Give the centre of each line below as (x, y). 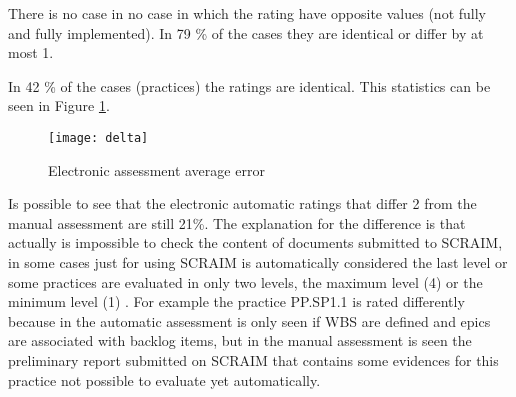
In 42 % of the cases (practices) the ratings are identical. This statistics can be (249, 85)
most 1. (31, 52)
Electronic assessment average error (156, 169)
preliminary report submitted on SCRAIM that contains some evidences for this (253, 359)
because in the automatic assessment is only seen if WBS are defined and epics (249, 320)
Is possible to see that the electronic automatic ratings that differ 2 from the (242, 203)
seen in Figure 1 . (59, 105)
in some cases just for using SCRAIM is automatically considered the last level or (258, 262)
